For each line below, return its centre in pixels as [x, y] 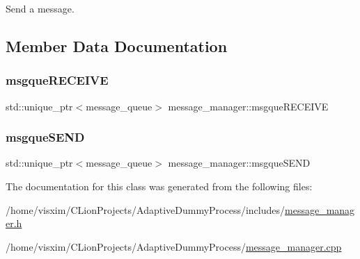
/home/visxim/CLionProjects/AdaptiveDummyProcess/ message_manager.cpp [174, 246]
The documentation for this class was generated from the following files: [159, 186]
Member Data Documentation [117, 45]
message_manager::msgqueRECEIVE [248, 106]
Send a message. [40, 8]
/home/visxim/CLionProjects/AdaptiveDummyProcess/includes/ [146, 209]
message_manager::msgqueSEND [239, 163]
